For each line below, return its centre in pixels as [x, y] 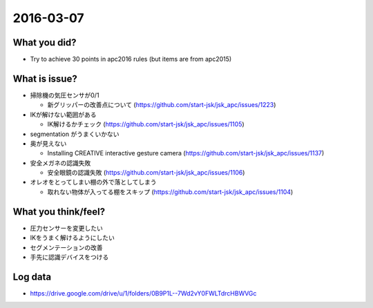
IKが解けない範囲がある [63, 115]
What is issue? [45, 78]
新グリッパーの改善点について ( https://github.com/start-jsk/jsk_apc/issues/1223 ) [162, 105]
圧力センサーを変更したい [66, 228]
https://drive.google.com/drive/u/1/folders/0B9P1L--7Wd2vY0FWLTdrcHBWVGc [143, 293]
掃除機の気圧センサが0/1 [65, 95]
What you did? [45, 42]
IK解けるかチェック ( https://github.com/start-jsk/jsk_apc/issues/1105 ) [146, 124]
